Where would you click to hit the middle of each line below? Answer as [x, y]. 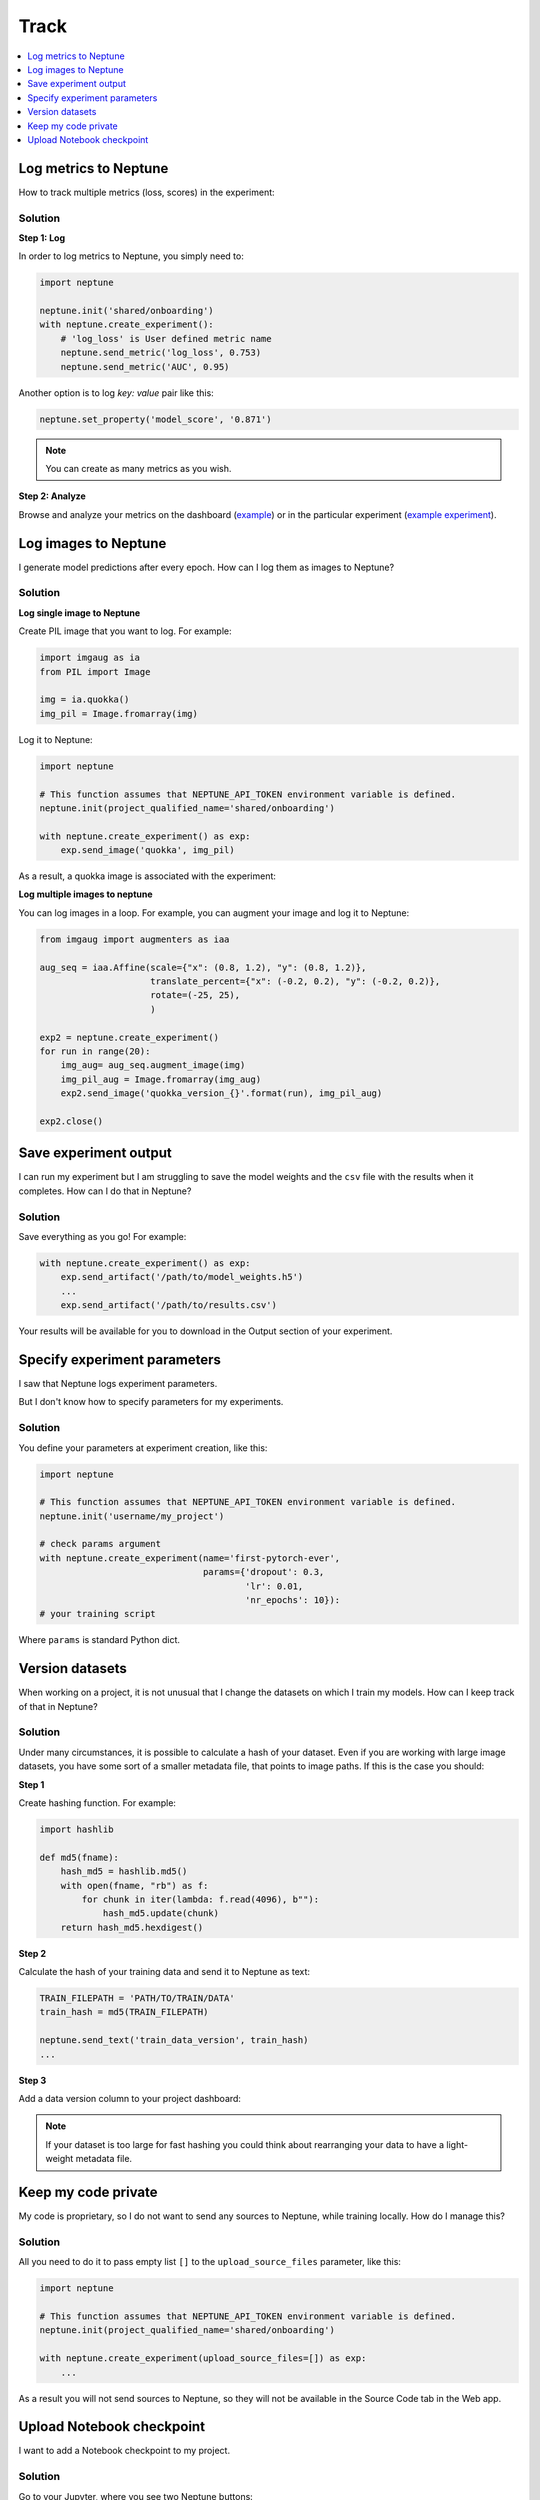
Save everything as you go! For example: [102, 1236]
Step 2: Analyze [52, 496]
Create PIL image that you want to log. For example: [125, 631]
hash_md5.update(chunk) [161, 1913]
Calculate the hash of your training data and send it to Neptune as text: [164, 1972]
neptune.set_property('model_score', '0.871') [155, 419]
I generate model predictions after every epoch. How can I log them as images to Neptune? [206, 567]
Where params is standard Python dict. [99, 1640]
